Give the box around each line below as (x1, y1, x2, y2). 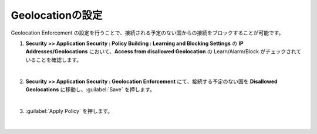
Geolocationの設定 (11, 9, 103, 22)
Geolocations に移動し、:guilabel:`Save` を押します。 (25, 85, 155, 93)
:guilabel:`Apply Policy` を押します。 (25, 107, 113, 114)
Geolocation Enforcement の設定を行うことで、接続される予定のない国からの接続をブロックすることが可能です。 (11, 29, 284, 36)
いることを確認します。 (25, 56, 82, 63)
